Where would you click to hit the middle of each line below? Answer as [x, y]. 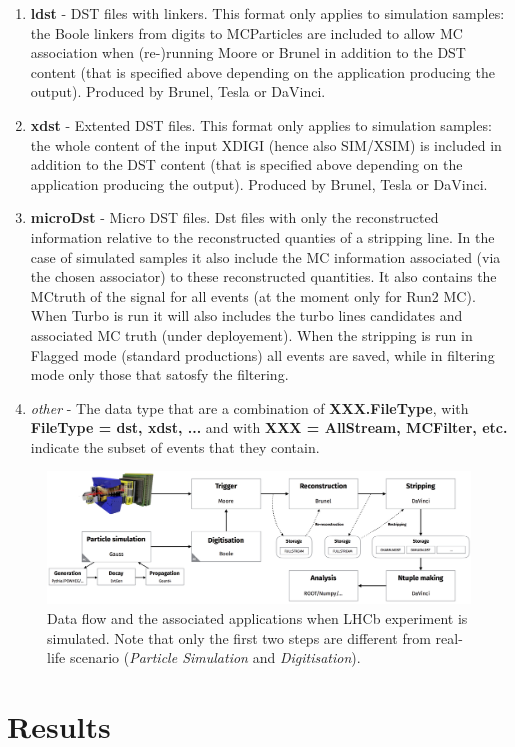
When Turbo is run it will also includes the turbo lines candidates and [246, 315]
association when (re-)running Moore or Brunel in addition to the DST [248, 52]
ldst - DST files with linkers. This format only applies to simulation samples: [267, 13]
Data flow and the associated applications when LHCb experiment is [257, 617]
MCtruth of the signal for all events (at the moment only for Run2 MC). [253, 295]
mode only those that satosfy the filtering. [159, 374]
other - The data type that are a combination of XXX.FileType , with [249, 407]
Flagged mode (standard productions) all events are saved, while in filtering [262, 354]
